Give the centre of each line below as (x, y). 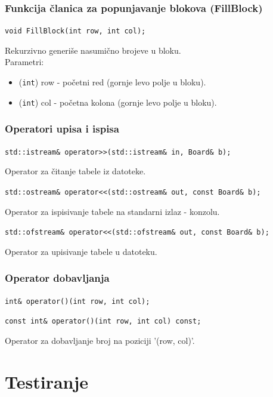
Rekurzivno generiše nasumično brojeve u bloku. (93, 50)
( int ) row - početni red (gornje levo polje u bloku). (112, 82)
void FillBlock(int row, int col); (75, 31)
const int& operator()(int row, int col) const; (103, 321)
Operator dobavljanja (57, 278)
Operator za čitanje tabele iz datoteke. (75, 171)
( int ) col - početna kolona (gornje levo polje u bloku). (118, 102)
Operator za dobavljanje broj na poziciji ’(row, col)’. (100, 340)
